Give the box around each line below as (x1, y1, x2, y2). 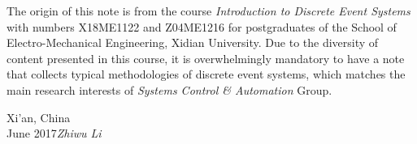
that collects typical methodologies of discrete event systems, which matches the (7, 66, 406, 83)
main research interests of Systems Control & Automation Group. (7, 81, 332, 98)
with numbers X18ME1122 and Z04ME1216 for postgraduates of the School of (7, 18, 397, 35)
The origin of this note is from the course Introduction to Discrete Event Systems (7, 2, 410, 19)
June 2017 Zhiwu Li (7, 125, 102, 142)
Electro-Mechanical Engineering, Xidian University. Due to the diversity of (7, 34, 379, 51)
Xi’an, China (7, 108, 71, 125)
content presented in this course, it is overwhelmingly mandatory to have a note (7, 49, 405, 66)
